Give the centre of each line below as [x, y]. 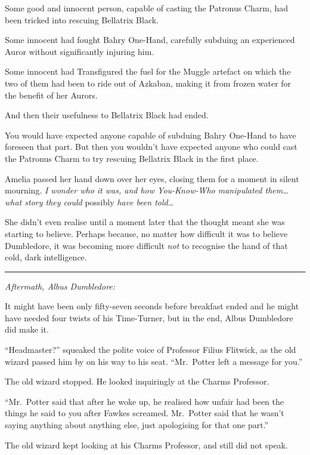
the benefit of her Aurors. [51, 95]
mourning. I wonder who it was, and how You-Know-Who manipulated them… [147, 190]
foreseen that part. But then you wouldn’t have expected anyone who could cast [151, 147]
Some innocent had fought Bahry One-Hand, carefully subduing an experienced [150, 40]
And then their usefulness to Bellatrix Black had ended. [107, 115]
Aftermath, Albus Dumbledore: [60, 286]
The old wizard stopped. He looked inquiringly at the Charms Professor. [137, 381]
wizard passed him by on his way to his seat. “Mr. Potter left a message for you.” [154, 361]
